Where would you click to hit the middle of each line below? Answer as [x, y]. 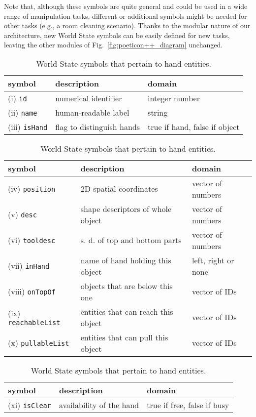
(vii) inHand [29, 266]
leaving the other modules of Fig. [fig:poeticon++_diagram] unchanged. [113, 45]
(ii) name [23, 112]
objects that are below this [127, 286]
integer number [174, 98]
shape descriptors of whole [126, 208]
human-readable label [92, 112]
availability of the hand [99, 405]
